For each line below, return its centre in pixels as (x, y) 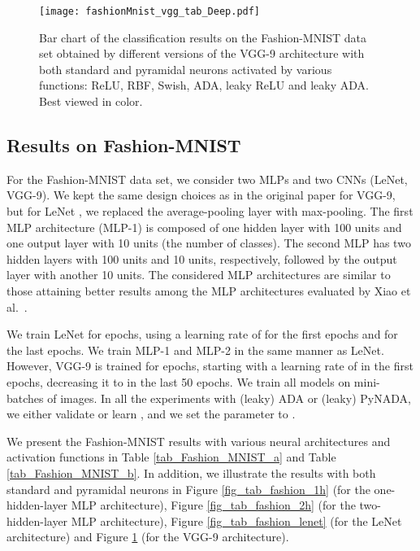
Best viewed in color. (91, 101)
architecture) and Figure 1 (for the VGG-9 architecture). (148, 537)
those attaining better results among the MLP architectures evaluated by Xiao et (209, 290)
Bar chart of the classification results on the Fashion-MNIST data (203, 37)
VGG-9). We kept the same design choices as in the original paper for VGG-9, (201, 195)
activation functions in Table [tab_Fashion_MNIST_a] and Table (171, 457)
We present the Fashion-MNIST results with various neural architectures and (199, 441)
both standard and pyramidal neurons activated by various (186, 69)
